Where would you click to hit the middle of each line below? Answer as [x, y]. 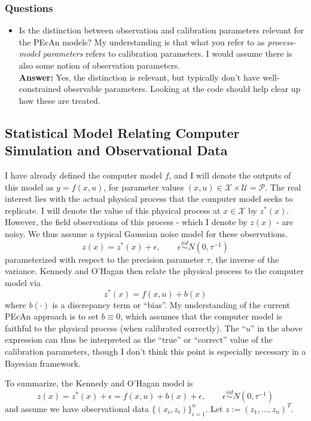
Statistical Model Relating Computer [122, 132]
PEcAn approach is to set [52, 316]
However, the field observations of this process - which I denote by [126, 222]
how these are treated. [60, 100]
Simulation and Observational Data [116, 150]
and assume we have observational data [77, 408]
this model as [29, 187]
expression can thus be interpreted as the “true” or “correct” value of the [139, 339]
